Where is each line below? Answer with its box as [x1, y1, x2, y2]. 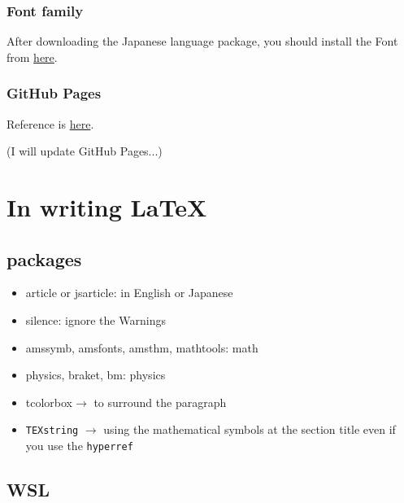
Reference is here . [7, 115, 94, 132]
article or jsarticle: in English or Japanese [25, 284, 233, 301]
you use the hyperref [25, 437, 133, 454]
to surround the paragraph [93, 393, 227, 410]
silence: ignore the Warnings [25, 311, 166, 328]
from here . [7, 48, 58, 65]
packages [7, 246, 82, 271]
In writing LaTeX [7, 190, 207, 223]
